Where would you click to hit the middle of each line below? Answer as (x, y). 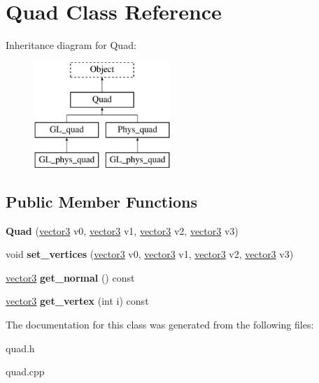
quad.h (20, 348)
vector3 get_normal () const (70, 277)
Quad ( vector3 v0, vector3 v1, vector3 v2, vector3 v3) (122, 230)
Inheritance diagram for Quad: (71, 45)
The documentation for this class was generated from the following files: (160, 325)
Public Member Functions (101, 201)
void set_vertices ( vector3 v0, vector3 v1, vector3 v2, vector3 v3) (150, 254)
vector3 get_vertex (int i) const (77, 301)
